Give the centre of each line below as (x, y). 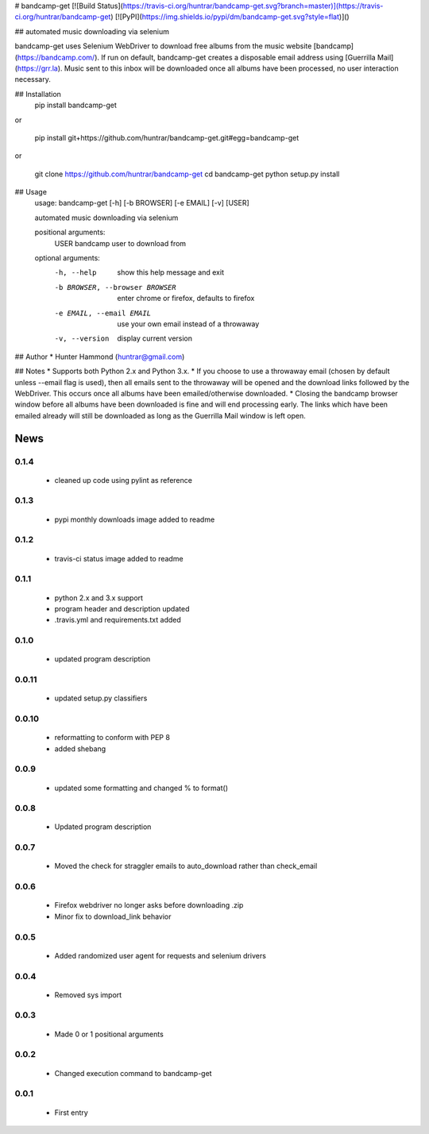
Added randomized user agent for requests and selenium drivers (160, 955)
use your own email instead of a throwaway (188, 324)
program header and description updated (122, 608)
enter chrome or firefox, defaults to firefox (186, 299)
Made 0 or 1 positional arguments (109, 1034)
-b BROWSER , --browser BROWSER (115, 287)
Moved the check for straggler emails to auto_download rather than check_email (186, 866)
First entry (71, 1113)
